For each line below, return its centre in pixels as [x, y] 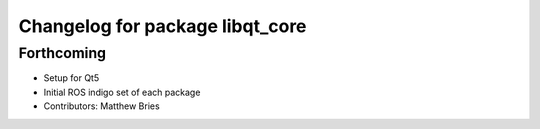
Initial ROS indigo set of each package [122, 92]
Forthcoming [62, 53]
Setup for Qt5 [71, 78]
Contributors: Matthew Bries [101, 106]
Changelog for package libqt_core [162, 26]
